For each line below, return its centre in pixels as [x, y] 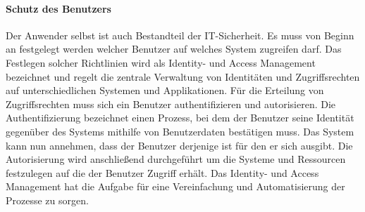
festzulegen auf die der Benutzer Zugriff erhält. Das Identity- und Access [162, 172]
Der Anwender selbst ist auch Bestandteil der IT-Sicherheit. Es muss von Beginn [180, 35]
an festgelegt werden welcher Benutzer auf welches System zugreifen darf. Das [174, 49]
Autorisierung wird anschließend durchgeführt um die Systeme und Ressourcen [176, 159]
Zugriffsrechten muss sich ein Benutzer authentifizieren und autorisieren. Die [171, 104]
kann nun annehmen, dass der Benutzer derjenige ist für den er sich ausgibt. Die [179, 145]
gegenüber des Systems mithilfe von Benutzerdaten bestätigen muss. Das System [180, 131]
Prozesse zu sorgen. [47, 200]
